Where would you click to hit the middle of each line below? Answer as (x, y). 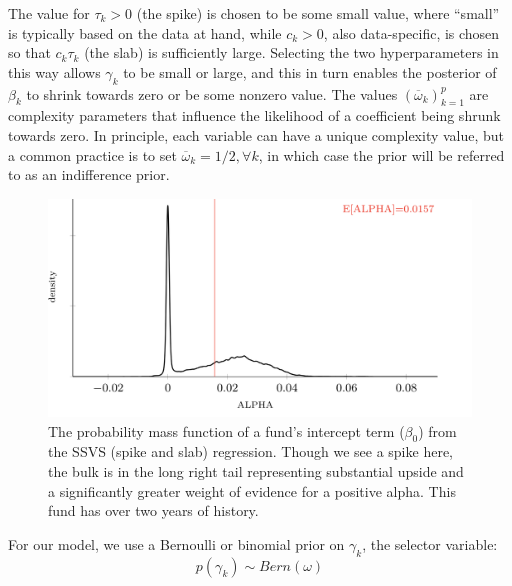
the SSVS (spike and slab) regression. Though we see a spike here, (250, 451)
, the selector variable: (430, 543)
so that (29, 52)
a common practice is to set (92, 154)
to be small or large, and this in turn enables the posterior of (310, 71)
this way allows (54, 71)
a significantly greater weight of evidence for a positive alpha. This (252, 490)
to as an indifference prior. (89, 174)
